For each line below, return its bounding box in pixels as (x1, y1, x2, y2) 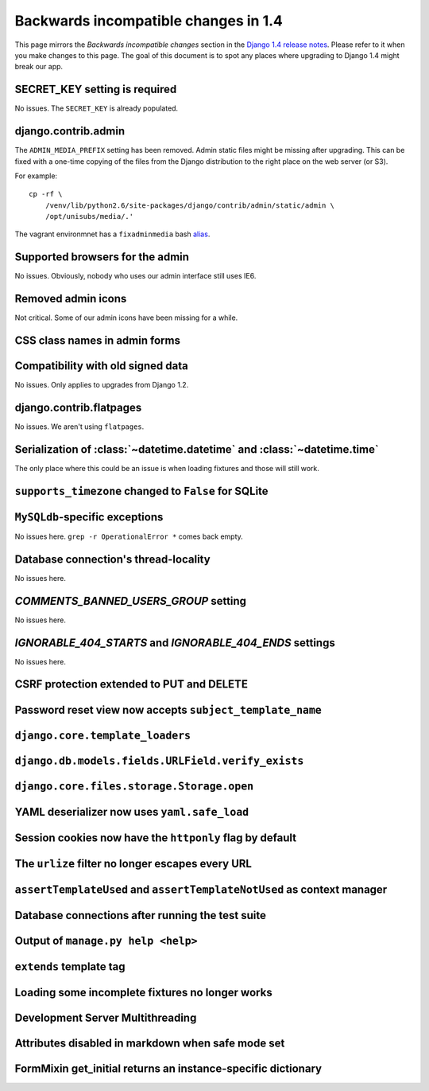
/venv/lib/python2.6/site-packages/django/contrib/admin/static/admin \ (44, 201, 335, 210)
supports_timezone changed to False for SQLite (14, 484, 269, 497)
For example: (14, 171, 58, 181)
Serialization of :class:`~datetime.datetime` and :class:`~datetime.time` (14, 442, 379, 456)
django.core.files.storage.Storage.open (14, 780, 254, 793)
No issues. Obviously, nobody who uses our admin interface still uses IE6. (14, 271, 257, 281)
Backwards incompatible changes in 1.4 (14, 12, 284, 29)
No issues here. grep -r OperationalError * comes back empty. (14, 532, 244, 541)
